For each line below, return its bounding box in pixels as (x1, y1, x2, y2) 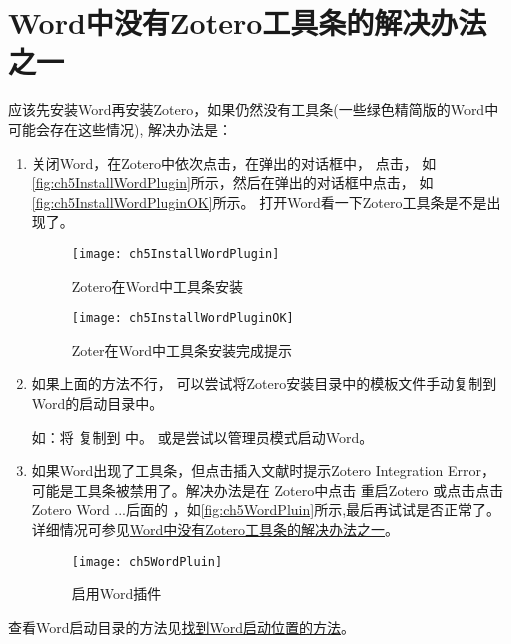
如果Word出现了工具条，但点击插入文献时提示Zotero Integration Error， (31, 460, 496, 481)
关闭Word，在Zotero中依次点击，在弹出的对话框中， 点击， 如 (31, 152, 437, 173)
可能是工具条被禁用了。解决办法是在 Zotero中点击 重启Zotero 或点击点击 (31, 479, 504, 500)
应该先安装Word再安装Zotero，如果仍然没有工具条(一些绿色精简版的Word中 (8, 99, 499, 120)
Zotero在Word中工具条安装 (71, 275, 244, 296)
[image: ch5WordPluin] (71, 554, 223, 569)
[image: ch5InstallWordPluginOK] (71, 311, 294, 326)
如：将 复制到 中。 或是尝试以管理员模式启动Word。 (31, 426, 374, 447)
